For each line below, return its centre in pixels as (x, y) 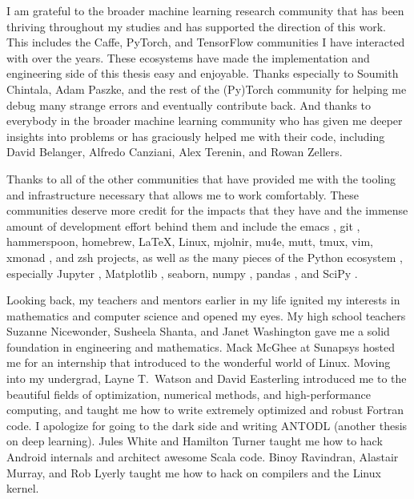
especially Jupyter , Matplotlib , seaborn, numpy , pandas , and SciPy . (182, 273)
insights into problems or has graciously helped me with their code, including (196, 136)
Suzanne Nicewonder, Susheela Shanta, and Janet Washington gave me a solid (198, 331)
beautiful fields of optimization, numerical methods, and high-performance (189, 394)
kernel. (23, 488)
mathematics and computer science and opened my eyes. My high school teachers (206, 315)
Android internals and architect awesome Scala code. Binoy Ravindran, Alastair (203, 457)
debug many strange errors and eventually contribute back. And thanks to (189, 105)
